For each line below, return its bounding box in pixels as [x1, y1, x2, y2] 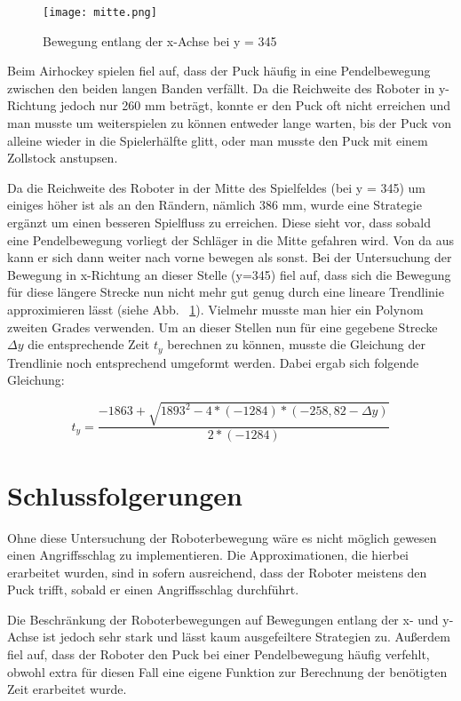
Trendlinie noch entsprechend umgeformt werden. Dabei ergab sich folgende [7, 353, 419, 371]
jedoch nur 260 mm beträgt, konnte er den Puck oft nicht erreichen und [60, 96, 451, 115]
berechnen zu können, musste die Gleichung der [167, 335, 426, 354]
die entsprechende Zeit [28, 335, 150, 354]
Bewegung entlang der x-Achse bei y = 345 [43, 31, 277, 50]
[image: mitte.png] [43, 6, 157, 19]
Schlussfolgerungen [7, 476, 242, 513]
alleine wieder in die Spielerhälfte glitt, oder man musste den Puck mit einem [7, 131, 428, 149]
